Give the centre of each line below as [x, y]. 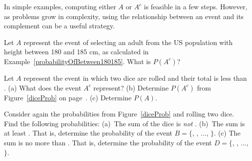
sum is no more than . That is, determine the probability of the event [108, 142]
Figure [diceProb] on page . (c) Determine [68, 97]
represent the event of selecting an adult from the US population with [128, 42]
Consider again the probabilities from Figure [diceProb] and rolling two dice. [119, 114]
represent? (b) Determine [131, 87]
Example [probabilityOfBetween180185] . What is [77, 61]
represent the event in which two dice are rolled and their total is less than [135, 78]
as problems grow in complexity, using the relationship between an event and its [124, 16]
